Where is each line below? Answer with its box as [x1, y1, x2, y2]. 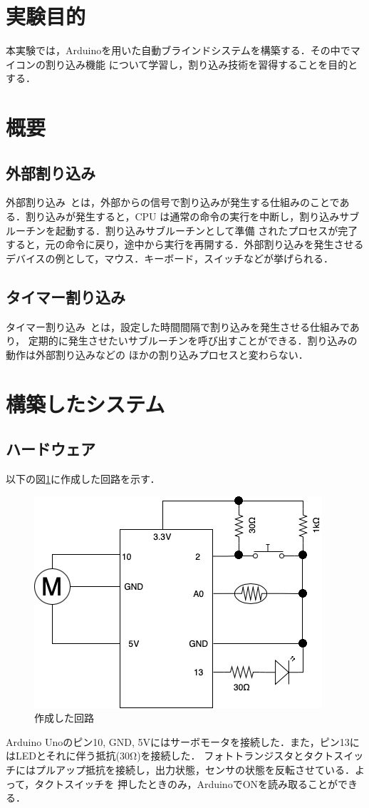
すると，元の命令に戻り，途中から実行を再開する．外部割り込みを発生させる [6, 237, 364, 252]
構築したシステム [6, 389, 165, 418]
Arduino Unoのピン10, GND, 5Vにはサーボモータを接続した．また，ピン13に [6, 734, 360, 749]
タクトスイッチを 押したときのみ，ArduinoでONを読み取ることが [34, 776, 338, 791]
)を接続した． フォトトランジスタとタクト [137, 748, 334, 763]
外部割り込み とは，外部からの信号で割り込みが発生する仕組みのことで [6, 195, 340, 210]
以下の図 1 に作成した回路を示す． [6, 471, 160, 486]
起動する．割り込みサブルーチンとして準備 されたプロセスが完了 [55, 223, 358, 237]
